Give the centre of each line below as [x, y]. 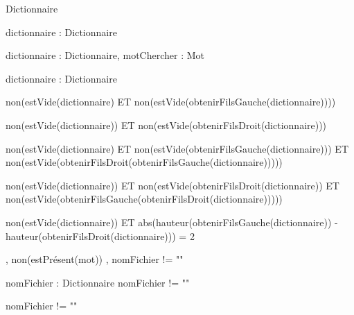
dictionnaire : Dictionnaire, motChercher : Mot [105, 55]
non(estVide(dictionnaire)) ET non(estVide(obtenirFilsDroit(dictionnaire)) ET [172, 185]
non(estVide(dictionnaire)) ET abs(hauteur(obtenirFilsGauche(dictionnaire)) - [172, 222]
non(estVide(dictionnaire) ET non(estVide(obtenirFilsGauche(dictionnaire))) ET [177, 148]
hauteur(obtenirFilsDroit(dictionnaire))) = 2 [100, 236]
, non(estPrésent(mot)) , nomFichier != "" [95, 259]
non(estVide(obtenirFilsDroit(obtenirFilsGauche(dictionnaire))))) [144, 162]
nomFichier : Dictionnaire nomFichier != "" [98, 282]
